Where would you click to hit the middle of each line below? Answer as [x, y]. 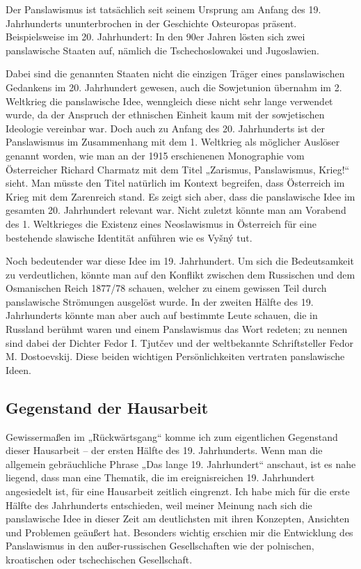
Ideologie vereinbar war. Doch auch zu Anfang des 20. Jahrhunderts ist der [165, 128]
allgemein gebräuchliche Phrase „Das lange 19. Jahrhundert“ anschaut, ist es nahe [181, 463]
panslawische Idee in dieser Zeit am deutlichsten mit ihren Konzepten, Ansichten [178, 519]
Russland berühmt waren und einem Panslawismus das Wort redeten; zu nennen [177, 329]
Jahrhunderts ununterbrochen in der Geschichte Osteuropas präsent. [151, 23]
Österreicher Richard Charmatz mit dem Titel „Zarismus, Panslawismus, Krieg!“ [178, 169]
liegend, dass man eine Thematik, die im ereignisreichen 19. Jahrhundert [160, 477]
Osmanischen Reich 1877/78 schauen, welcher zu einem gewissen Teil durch [166, 288]
